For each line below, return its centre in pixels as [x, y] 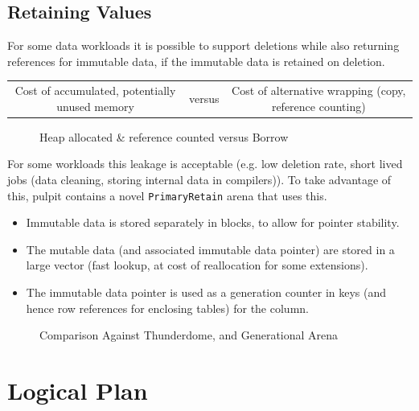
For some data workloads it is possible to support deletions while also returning [203, 45]
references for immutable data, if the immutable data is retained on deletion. [196, 61]
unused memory [95, 106]
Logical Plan [78, 390]
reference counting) [318, 106]
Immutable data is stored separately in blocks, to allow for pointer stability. [213, 222]
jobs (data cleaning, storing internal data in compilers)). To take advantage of [199, 180]
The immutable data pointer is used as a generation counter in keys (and [206, 292]
